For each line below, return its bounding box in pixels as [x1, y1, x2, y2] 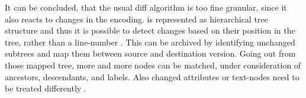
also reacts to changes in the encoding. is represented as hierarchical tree [5, 12, 268, 25]
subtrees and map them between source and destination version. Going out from [5, 47, 296, 60]
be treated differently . [5, 82, 86, 94]
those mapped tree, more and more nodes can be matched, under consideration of [5, 58, 301, 71]
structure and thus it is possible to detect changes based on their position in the [5, 24, 295, 37]
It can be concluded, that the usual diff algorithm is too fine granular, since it [5, 1, 287, 13]
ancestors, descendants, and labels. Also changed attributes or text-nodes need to [5, 70, 299, 83]
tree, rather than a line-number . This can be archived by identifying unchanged [5, 35, 295, 48]
